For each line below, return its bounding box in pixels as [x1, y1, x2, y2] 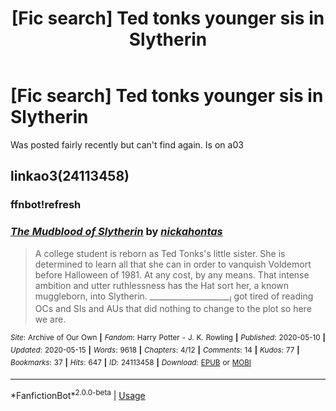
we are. [34, 313, 67, 326]
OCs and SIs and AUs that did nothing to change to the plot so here [34, 303, 312, 315]
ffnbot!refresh [10, 198, 82, 212]
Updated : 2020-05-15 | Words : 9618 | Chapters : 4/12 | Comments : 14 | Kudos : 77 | [10, 345, 300, 355]
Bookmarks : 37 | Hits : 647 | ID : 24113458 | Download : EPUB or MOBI [10, 357, 252, 367]
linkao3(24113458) [10, 168, 130, 185]
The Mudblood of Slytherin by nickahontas [10, 225, 223, 239]
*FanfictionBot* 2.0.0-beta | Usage [10, 388, 146, 401]
